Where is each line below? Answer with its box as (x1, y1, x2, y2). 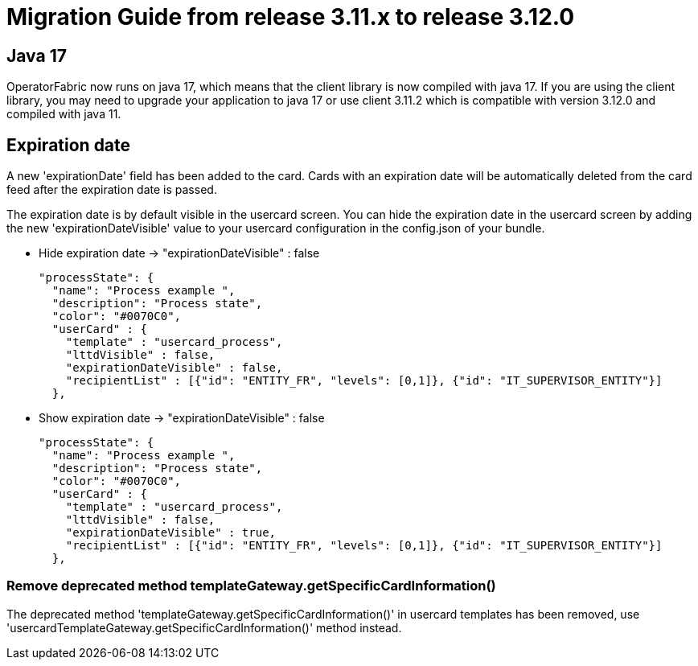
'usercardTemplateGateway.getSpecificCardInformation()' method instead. (6, 620, 402, 635)
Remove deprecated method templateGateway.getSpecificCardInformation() (6, 578, 496, 594)
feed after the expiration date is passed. (6, 183, 217, 197)
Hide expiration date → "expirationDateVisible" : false (39, 246, 320, 261)
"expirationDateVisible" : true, (65, 526, 277, 540)
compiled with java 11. (6, 107, 121, 121)
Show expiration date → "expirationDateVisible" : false (39, 411, 325, 425)
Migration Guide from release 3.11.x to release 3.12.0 (6, 3, 575, 31)
